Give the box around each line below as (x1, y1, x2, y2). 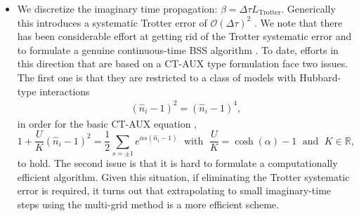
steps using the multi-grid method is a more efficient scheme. (17, 196, 279, 211)
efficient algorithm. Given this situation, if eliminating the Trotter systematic (17, 169, 350, 184)
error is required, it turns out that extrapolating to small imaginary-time (17, 183, 332, 198)
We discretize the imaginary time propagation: (17, 1, 218, 15)
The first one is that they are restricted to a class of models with (17, 69, 296, 84)
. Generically (281, 1, 336, 15)
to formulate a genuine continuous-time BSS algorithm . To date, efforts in (17, 42, 339, 57)
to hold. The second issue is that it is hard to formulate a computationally (17, 156, 338, 170)
